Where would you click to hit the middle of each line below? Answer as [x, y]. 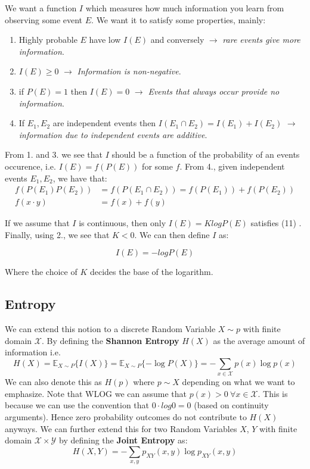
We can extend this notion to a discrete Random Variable [110, 329]
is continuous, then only [123, 223]
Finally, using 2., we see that [57, 234]
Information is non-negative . [129, 71]
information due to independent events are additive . [113, 134]
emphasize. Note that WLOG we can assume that [96, 393]
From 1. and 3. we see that [54, 154]
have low [105, 40]
